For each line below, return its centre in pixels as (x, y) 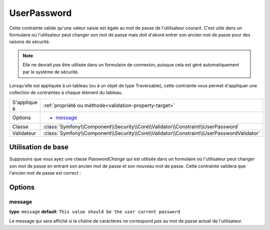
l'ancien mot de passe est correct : (45, 173)
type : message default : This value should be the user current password (95, 212)
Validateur (24, 133)
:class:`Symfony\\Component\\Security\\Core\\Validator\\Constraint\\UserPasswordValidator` (151, 133)
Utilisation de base (39, 147)
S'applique (25, 102)
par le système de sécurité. (51, 72)
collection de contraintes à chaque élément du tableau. (66, 93)
